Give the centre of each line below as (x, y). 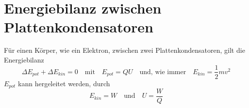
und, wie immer (163, 72)
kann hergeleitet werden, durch (64, 83)
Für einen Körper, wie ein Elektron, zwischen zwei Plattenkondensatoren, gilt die (124, 50)
